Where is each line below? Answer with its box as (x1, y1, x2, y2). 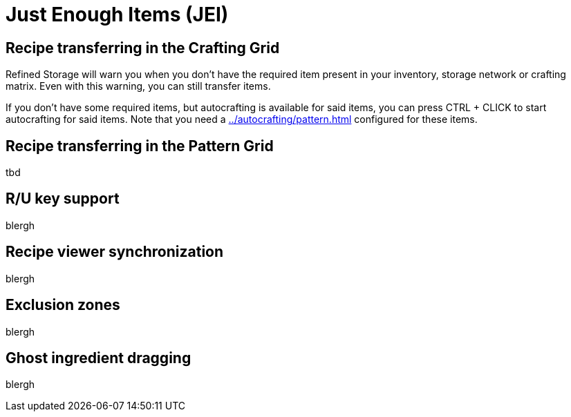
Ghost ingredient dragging (6, 349, 191, 367)
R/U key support (6, 190, 120, 208)
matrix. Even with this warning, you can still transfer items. (6, 80, 271, 93)
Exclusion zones (6, 296, 120, 314)
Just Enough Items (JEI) (6, 3, 229, 26)
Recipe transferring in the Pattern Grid (6, 137, 274, 155)
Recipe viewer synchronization (6, 243, 224, 261)
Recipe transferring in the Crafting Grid (6, 39, 280, 57)
